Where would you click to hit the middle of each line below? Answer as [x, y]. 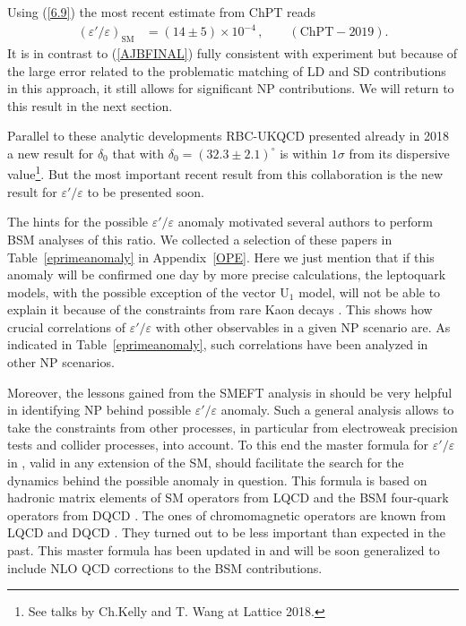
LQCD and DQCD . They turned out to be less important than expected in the [227, 532]
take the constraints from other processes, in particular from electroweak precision [233, 427]
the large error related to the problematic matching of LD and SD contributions [227, 70]
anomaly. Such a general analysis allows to [337, 410]
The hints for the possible [78, 222]
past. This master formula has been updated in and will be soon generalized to [224, 550]
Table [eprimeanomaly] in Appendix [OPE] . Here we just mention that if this [221, 257]
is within [304, 153]
